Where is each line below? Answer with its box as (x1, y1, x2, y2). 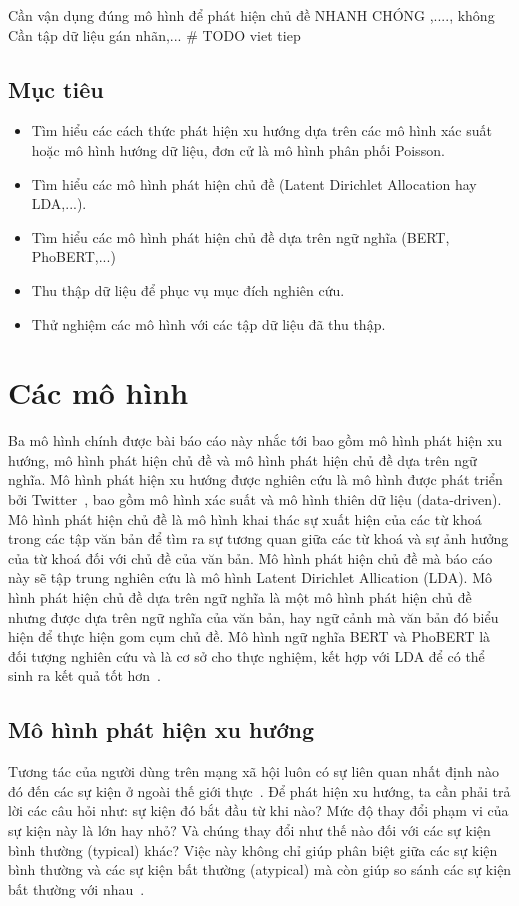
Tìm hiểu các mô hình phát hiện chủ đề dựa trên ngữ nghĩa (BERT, (31, 226, 450, 247)
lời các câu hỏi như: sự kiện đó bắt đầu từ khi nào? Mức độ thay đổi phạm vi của (8, 800, 509, 821)
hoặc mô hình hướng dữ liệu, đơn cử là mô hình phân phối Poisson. (31, 139, 445, 160)
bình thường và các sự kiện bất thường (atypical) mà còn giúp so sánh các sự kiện (8, 859, 512, 880)
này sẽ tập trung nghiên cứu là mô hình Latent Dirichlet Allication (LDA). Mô (8, 567, 492, 588)
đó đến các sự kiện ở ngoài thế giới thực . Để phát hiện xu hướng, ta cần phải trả (8, 780, 511, 801)
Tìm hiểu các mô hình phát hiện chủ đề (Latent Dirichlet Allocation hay (31, 173, 477, 194)
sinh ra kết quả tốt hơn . (8, 665, 161, 686)
